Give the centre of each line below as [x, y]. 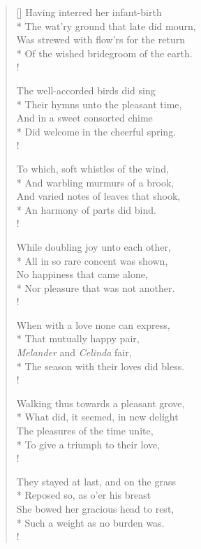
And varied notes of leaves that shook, [98, 196]
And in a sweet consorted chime [84, 118]
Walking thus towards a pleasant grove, [100, 403]
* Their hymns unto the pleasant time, [99, 104]
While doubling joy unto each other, [94, 246]
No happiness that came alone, [82, 274]
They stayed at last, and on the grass [96, 481]
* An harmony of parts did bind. [86, 209]
